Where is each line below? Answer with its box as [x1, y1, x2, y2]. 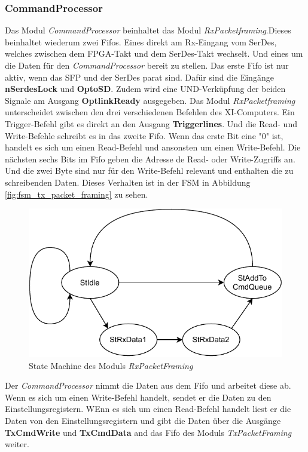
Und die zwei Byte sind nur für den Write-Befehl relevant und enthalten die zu [5, 164, 294, 177]
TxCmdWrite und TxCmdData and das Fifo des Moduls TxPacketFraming [5, 426, 292, 438]
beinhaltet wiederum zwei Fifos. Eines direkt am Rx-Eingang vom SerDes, [5, 35, 277, 48]
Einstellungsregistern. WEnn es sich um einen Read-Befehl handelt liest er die [5, 402, 291, 415]
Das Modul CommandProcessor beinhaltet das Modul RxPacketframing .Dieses [5, 24, 291, 36]
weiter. [5, 438, 29, 450]
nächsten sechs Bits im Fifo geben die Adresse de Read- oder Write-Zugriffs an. [5, 152, 295, 165]
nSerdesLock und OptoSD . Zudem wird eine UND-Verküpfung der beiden [5, 82, 286, 95]
